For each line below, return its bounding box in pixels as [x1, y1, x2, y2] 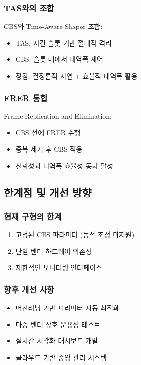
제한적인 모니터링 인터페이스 [15, 262, 102, 273]
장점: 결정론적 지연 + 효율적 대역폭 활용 [15, 71, 138, 81]
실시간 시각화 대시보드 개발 [15, 336, 98, 346]
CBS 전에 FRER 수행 [15, 127, 81, 138]
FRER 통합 [4, 91, 47, 104]
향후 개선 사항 [4, 283, 54, 295]
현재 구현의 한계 [4, 210, 62, 222]
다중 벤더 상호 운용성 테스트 [15, 319, 101, 329]
